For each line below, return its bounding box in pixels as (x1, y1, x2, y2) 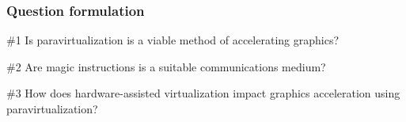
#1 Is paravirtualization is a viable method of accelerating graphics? (6, 32, 340, 48)
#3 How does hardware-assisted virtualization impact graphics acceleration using (6, 85, 400, 101)
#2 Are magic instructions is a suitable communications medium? (6, 58, 326, 74)
